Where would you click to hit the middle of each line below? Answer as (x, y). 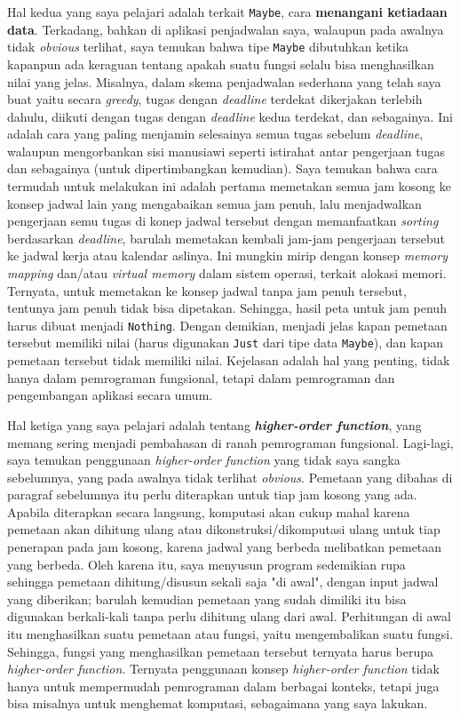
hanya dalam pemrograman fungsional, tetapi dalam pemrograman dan (201, 377)
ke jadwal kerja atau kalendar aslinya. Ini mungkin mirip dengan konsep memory (227, 255)
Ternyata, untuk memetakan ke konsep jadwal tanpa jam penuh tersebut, (207, 290)
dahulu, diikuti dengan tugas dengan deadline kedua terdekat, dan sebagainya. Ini (230, 116)
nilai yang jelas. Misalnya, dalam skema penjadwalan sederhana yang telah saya (224, 81)
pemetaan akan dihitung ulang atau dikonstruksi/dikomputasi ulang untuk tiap (224, 529)
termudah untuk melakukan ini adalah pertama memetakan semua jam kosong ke (229, 186)
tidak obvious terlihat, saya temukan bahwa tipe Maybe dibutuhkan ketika (208, 47)
